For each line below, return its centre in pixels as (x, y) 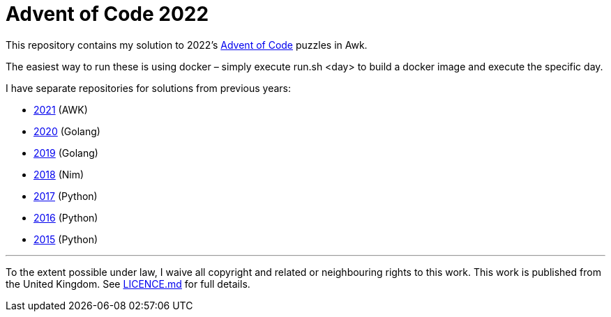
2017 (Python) (66, 196)
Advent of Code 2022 (107, 14)
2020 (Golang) (67, 131)
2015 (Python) (66, 239)
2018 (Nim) (59, 174)
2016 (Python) (66, 217)
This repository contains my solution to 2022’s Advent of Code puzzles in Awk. (187, 45)
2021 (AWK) (61, 109)
